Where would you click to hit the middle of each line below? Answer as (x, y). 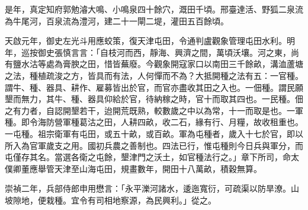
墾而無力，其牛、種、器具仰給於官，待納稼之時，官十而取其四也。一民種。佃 (154, 99)
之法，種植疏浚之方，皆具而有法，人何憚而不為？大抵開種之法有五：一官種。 (154, 75)
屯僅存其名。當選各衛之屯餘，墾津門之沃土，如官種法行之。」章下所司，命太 (152, 157)
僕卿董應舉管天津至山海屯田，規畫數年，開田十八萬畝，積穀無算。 (133, 168)
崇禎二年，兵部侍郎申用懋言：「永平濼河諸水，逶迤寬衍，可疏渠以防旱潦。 (148, 188)
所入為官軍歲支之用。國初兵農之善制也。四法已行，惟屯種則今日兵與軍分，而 (154, 145)
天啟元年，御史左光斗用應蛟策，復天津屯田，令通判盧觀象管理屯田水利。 (146, 41)
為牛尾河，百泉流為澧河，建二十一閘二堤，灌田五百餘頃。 (117, 20)
